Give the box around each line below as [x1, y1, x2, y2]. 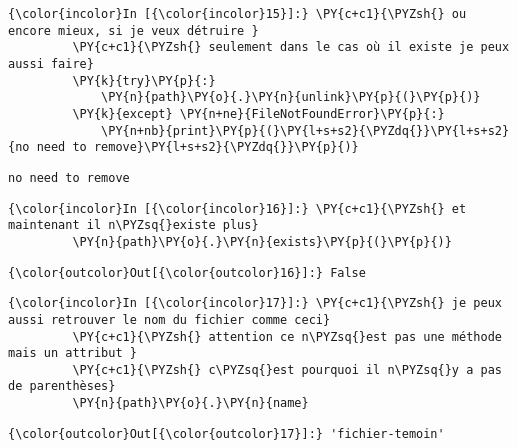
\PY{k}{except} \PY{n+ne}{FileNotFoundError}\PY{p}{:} [72, 106, 445, 121]
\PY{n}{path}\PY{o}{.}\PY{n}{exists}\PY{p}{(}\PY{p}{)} [72, 234, 452, 249]
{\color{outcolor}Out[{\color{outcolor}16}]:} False [8, 265, 366, 280]
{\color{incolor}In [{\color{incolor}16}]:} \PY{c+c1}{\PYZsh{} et [8, 201, 467, 216]
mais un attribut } [8, 346, 137, 361]
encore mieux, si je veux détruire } [8, 23, 259, 38]
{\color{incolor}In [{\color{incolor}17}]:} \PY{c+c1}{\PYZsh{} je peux [8, 296, 502, 311]
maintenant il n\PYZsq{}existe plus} [8, 218, 259, 233]
